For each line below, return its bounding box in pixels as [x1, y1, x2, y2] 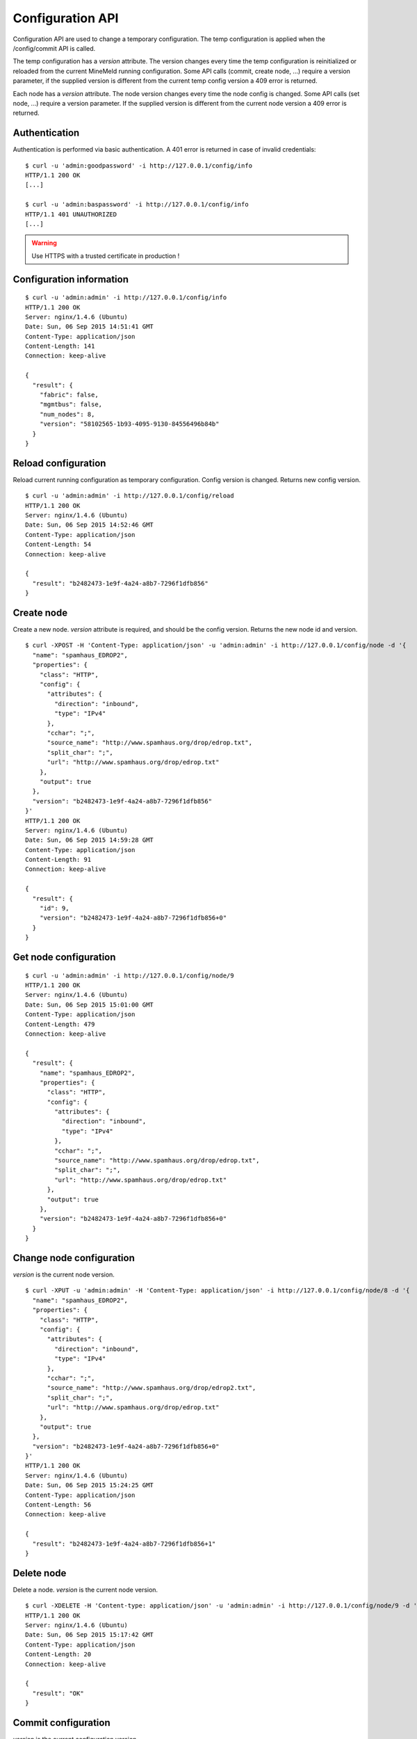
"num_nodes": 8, [39, 410, 95, 418]
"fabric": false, [39, 391, 99, 399]
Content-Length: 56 [25, 1501, 92, 1509]
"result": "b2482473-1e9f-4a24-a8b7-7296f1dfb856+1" [32, 1539, 216, 1548]
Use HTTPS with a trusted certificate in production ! [31, 251, 180, 260]
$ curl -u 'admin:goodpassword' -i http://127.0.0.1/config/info [25, 161, 253, 170]
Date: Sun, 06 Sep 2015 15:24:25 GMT [25, 1482, 154, 1489]
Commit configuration [13, 1717, 111, 1729]
